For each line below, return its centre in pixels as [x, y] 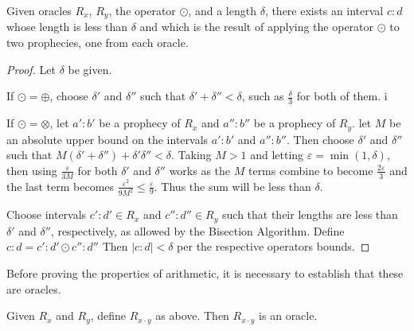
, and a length [222, 10]
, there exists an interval [324, 10]
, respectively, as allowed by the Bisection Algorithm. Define [197, 230]
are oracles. [34, 288]
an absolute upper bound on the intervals [107, 139]
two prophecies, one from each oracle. [98, 43]
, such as [263, 96]
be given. [90, 69]
